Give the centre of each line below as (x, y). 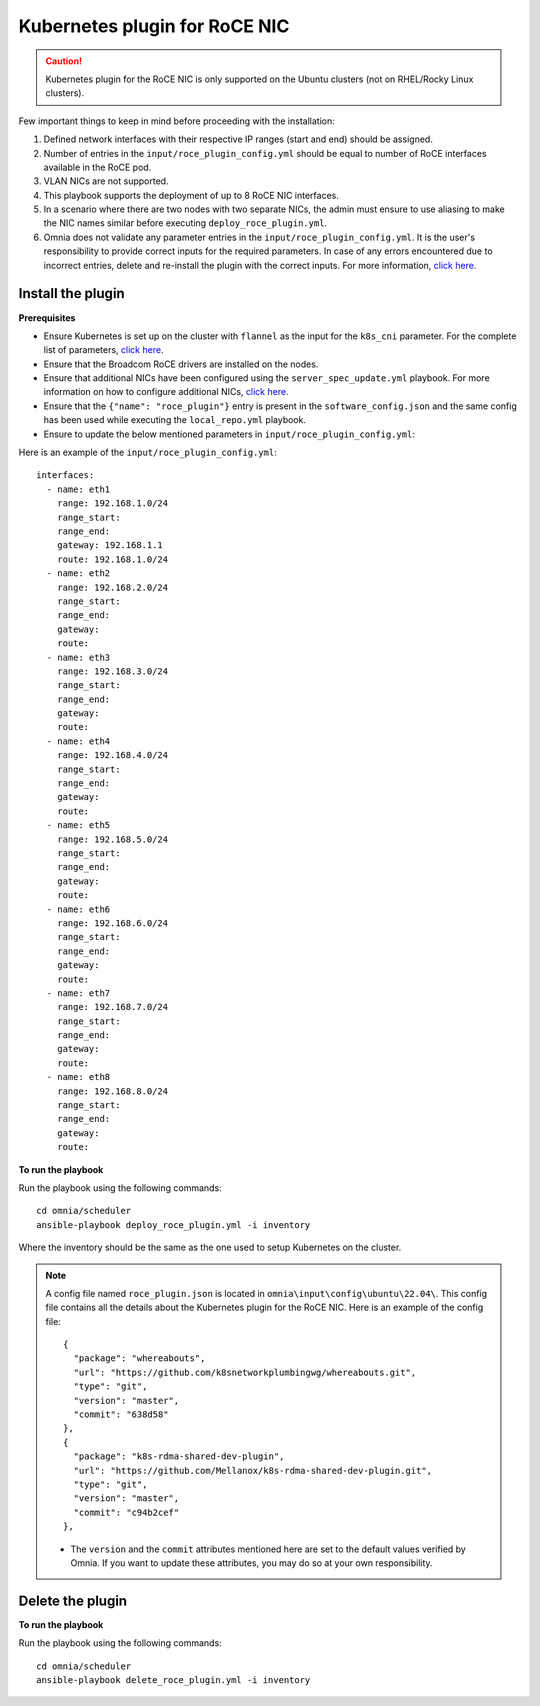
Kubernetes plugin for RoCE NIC (154, 26)
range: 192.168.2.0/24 (112, 587)
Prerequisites (47, 317)
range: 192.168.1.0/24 (112, 503)
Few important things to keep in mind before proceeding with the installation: (176, 121)
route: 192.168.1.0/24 (112, 559)
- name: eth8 (78, 1077)
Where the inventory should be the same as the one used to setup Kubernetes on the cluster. (210, 1247)
